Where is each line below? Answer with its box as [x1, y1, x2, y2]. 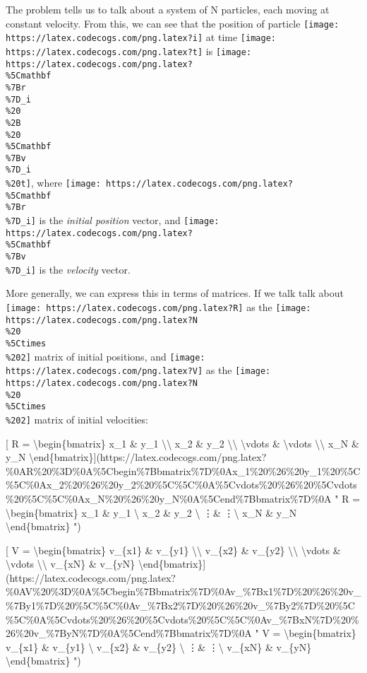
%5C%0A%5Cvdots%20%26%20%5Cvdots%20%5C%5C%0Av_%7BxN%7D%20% [6, 611, 359, 626]
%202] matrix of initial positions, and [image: [6, 349, 205, 363]
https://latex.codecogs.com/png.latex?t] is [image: [6, 43, 252, 58]
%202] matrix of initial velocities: [6, 411, 148, 426]
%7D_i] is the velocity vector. [6, 262, 131, 276]
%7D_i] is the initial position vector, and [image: [6, 213, 219, 228]
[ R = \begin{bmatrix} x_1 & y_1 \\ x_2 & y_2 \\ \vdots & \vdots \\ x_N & [6, 435, 359, 450]
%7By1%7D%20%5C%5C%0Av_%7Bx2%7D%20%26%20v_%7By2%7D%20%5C [6, 598, 355, 613]
